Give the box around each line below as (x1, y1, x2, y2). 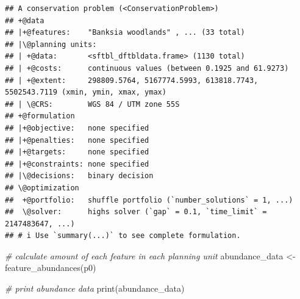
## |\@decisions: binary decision (5, 171, 154, 181)
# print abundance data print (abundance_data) (5, 282, 185, 295)
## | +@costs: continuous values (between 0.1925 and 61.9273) (5, 63, 289, 73)
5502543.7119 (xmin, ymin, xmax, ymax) (5, 88, 166, 97)
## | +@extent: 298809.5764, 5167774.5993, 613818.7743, (5, 76, 259, 85)
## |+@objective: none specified (5, 123, 149, 132)
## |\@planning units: (5, 40, 97, 49)
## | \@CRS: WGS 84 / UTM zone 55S (5, 99, 180, 109)
